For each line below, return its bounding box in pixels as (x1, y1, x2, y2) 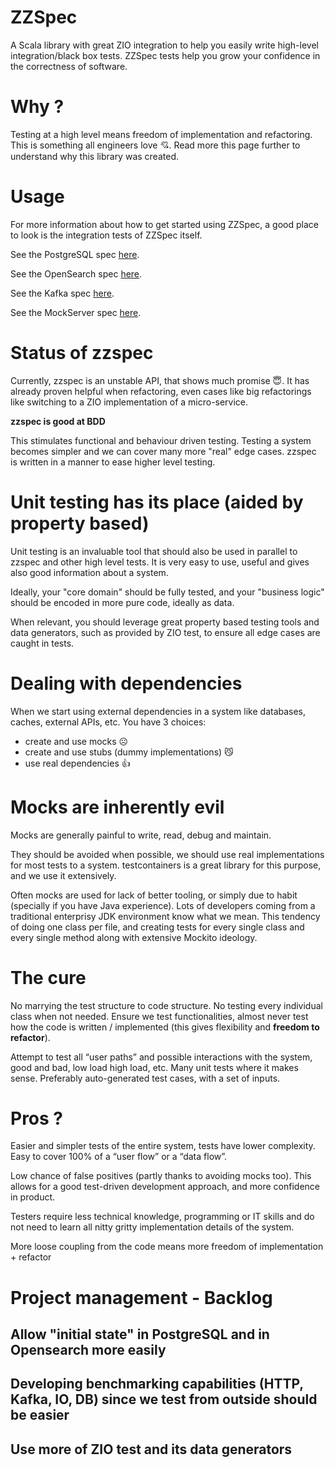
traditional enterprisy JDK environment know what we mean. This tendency (10, 910, 321, 922)
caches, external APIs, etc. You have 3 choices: (10, 716, 207, 728)
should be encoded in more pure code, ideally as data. (10, 596, 235, 608)
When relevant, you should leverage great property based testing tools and (10, 616, 320, 628)
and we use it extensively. (10, 869, 117, 881)
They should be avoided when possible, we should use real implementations (10, 848, 325, 860)
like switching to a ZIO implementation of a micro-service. (10, 396, 249, 408)
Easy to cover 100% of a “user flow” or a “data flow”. (10, 1151, 228, 1163)
